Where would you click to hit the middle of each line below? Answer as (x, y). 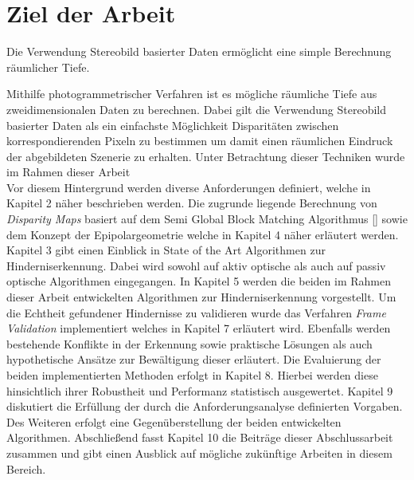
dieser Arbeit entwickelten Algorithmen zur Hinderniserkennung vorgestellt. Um (201, 297)
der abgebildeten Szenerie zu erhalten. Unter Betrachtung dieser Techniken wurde (206, 156)
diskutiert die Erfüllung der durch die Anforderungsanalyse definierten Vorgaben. (205, 406)
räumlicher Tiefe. (48, 67)
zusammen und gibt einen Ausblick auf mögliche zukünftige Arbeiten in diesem (199, 452)
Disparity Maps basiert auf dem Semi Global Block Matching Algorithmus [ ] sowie (207, 219)
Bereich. (26, 468)
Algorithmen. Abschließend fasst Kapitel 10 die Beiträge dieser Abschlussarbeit (200, 437)
